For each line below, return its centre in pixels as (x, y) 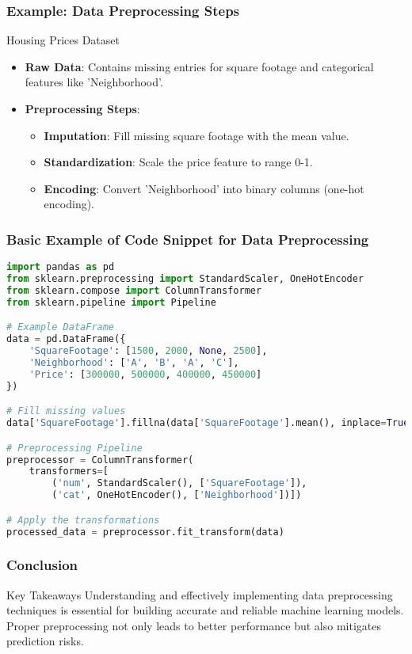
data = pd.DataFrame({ (66, 339)
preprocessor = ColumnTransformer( (100, 460)
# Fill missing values (66, 411)
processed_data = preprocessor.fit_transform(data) (145, 532)
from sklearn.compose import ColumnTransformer (134, 290)
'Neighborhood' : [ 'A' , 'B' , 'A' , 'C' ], (134, 362)
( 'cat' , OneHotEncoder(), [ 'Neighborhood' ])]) (177, 495)
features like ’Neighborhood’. (94, 82)
